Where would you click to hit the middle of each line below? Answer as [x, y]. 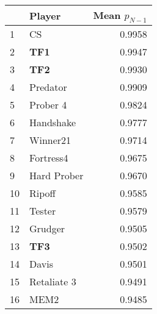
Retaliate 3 [53, 282]
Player [45, 15]
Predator [48, 87]
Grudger [47, 229]
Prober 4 [48, 105]
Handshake [53, 123]
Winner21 [50, 140]
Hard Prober [57, 176]
